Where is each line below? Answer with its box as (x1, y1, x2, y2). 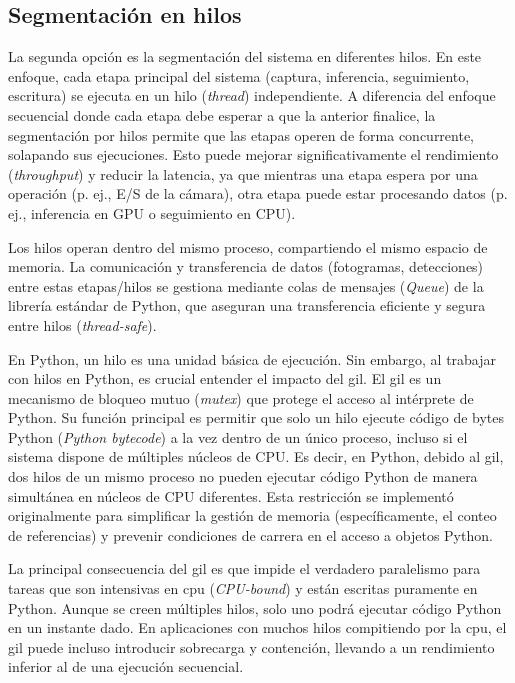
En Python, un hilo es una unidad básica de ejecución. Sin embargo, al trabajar (8, 348, 497, 369)
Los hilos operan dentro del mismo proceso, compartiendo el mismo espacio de (8, 236, 488, 257)
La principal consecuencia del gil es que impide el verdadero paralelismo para (8, 558, 481, 579)
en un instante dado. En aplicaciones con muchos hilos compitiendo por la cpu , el (8, 617, 507, 638)
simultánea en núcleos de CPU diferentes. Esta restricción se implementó (8, 485, 454, 506)
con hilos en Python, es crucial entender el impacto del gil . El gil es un (8, 368, 442, 389)
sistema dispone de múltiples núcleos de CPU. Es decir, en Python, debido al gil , (8, 446, 504, 467)
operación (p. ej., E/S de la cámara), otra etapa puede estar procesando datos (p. (8, 183, 508, 204)
